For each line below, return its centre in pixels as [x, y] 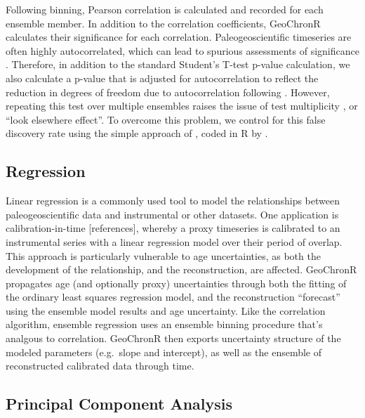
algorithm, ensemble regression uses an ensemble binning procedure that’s [164, 324]
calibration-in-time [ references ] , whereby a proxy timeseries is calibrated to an [173, 228]
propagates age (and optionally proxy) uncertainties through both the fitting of [176, 283]
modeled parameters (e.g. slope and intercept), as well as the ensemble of [164, 352]
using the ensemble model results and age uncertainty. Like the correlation [166, 310]
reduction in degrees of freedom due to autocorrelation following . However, [168, 92]
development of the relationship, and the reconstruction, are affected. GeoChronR [181, 269]
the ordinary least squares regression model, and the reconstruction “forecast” [173, 297]
